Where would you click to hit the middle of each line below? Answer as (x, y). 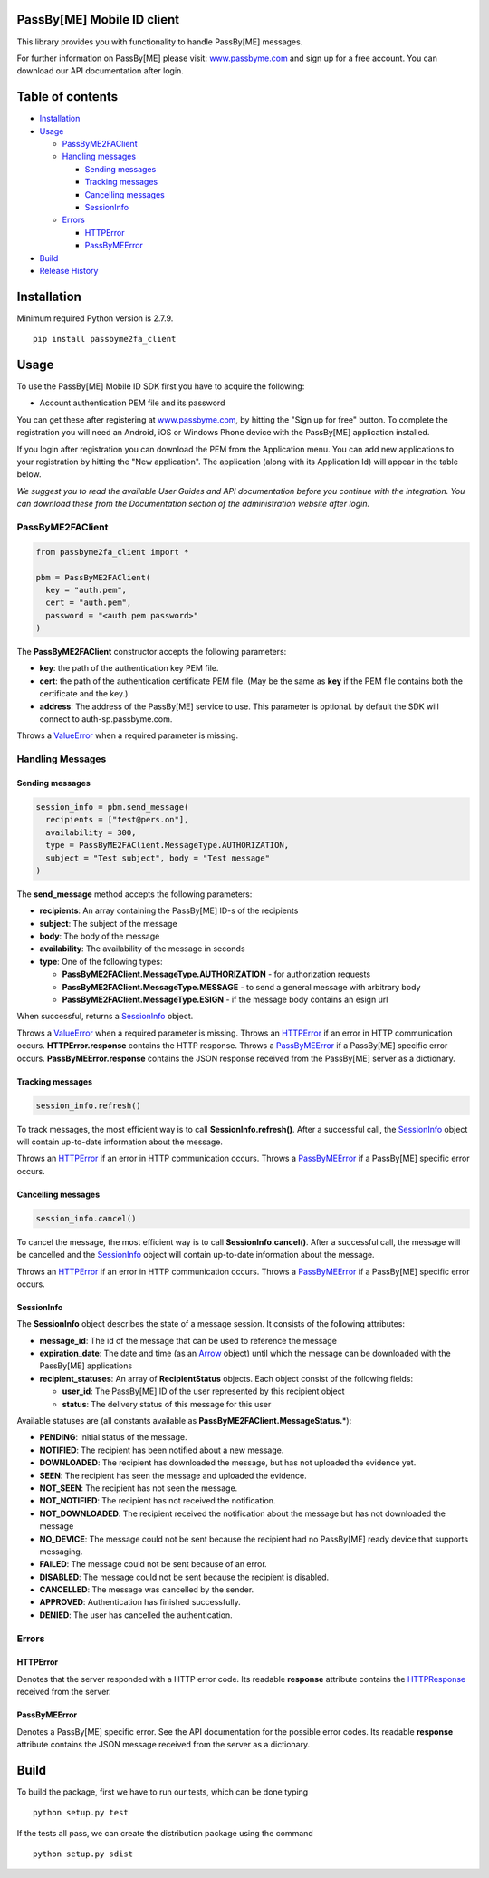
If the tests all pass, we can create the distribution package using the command (165, 1833)
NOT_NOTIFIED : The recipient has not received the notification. (158, 1501)
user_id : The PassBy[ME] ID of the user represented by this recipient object (203, 1391)
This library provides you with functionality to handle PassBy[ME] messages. (160, 42)
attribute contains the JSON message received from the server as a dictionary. (163, 1744)
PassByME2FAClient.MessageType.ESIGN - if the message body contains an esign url (225, 1000)
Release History (69, 270)
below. (29, 474)
